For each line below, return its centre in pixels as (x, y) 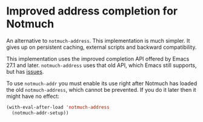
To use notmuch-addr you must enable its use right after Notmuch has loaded (102, 83)
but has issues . (25, 71)
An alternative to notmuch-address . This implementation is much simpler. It (98, 40)
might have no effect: (33, 96)
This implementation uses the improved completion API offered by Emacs (98, 59)
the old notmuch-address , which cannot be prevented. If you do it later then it (101, 89)
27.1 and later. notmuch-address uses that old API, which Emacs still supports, (101, 65)
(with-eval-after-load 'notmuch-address (58, 107)
